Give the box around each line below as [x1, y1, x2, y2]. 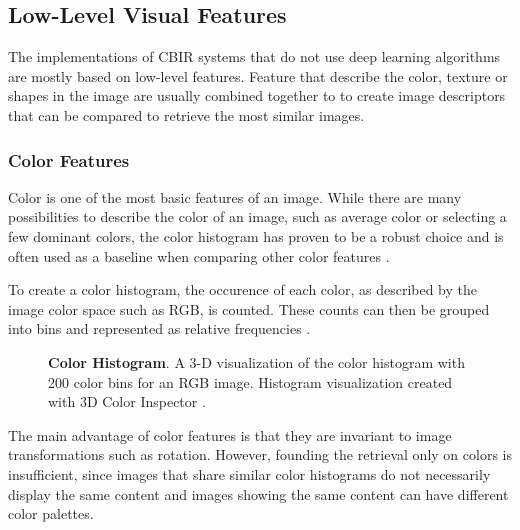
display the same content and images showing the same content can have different [8, 483, 509, 504]
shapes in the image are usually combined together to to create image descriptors [8, 85, 506, 106]
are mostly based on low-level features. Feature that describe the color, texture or [8, 65, 508, 86]
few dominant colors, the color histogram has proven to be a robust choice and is [8, 225, 504, 246]
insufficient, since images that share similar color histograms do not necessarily [8, 463, 491, 484]
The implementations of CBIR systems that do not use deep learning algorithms [8, 46, 501, 67]
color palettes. [8, 503, 94, 524]
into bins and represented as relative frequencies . [8, 318, 311, 339]
